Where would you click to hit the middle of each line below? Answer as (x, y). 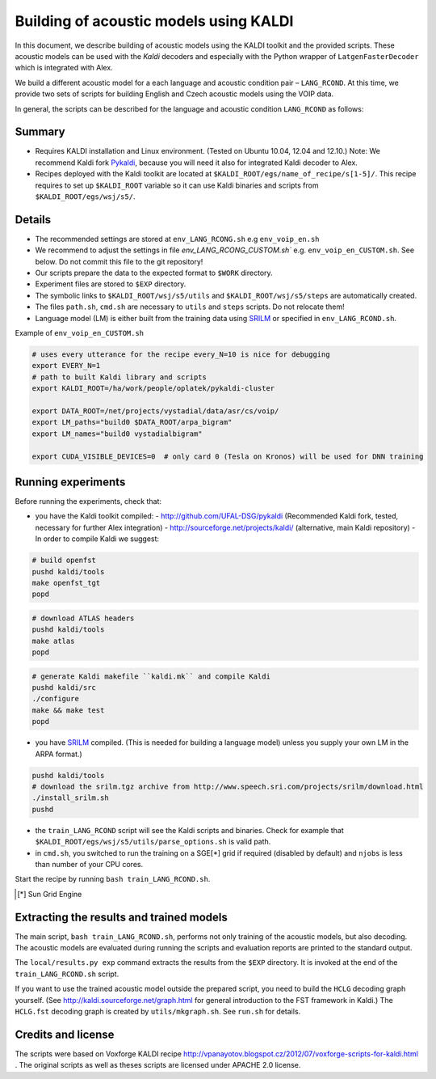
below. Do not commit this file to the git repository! (119, 261)
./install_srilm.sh (70, 798)
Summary (40, 132)
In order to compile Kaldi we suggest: (97, 539)
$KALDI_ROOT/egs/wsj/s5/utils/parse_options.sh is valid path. (153, 842)
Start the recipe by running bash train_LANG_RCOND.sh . (113, 879)
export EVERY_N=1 (66, 366)
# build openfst (64, 561)
